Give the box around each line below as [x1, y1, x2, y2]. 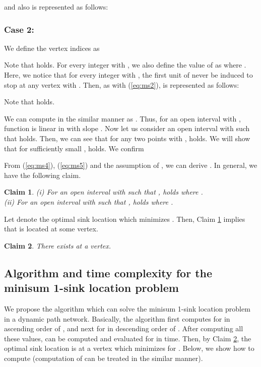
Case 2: [4, 23, 34, 35]
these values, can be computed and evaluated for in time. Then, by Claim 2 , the [4, 333, 251, 343]
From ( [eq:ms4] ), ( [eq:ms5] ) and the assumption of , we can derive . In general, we [4, 160, 257, 170]
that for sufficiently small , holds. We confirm [4, 143, 144, 153]
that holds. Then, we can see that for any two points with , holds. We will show [4, 133, 250, 143]
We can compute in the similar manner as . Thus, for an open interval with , [4, 113, 241, 124]
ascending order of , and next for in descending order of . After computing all [4, 323, 243, 334]
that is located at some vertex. [4, 223, 98, 234]
